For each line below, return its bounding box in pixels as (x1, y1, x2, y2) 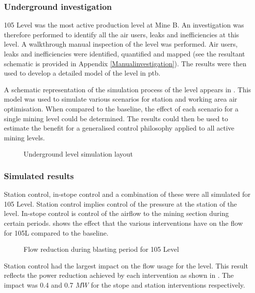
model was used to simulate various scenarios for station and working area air (4, 94, 237, 104)
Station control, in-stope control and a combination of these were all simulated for (4, 189, 251, 199)
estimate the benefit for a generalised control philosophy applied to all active (4, 123, 234, 133)
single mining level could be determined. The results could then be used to (4, 113, 228, 123)
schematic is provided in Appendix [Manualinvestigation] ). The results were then (4, 58, 247, 68)
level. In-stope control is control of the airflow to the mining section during (4, 208, 229, 218)
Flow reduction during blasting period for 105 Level (24, 244, 179, 254)
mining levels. (4, 132, 45, 142)
